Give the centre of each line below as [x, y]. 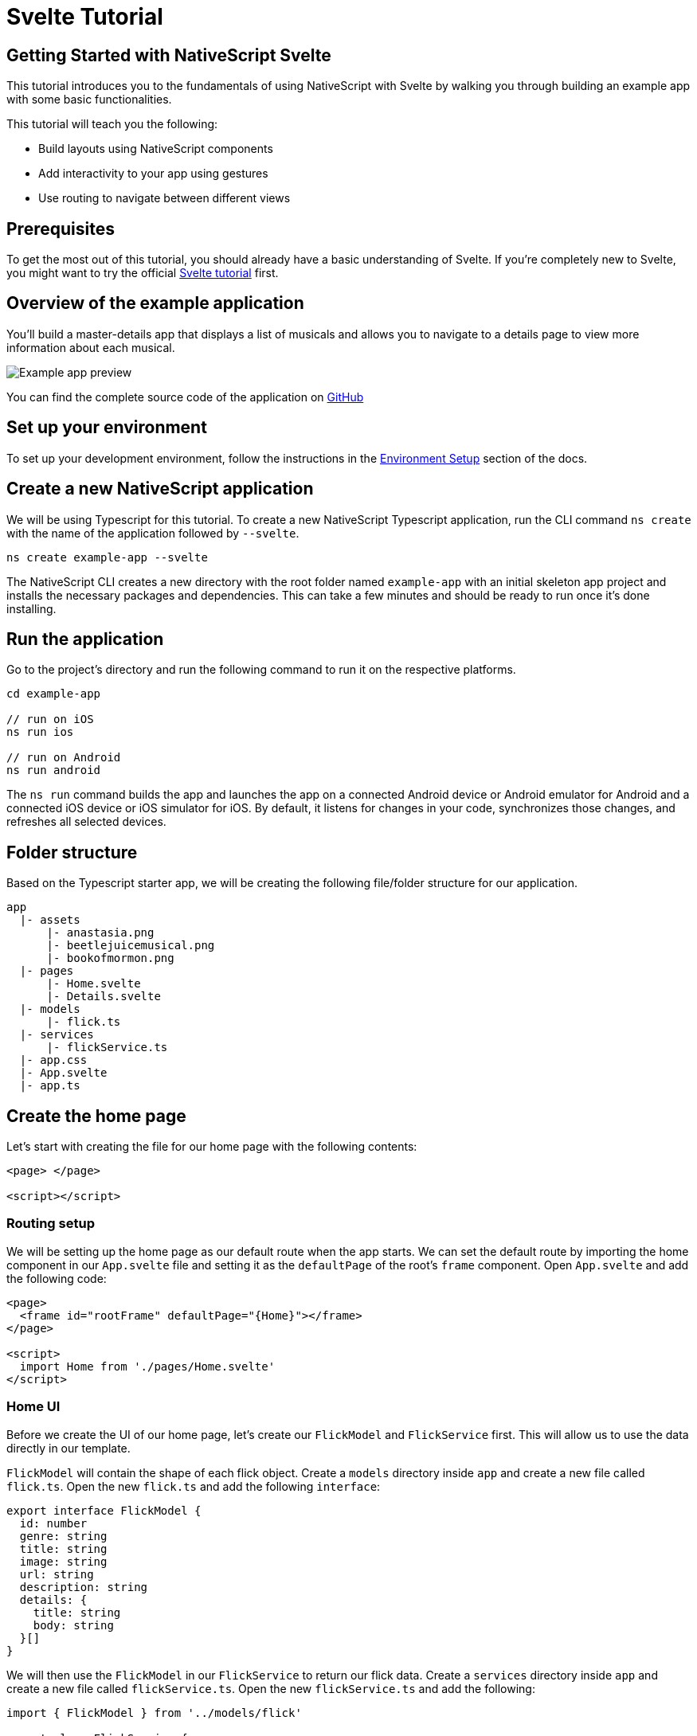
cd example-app [54, 694]
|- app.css [53, 1060]
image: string [63, 1561]
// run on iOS [50, 719]
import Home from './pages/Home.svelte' [147, 1366]
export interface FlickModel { [104, 1510]
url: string [57, 1574]
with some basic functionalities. [89, 100]
